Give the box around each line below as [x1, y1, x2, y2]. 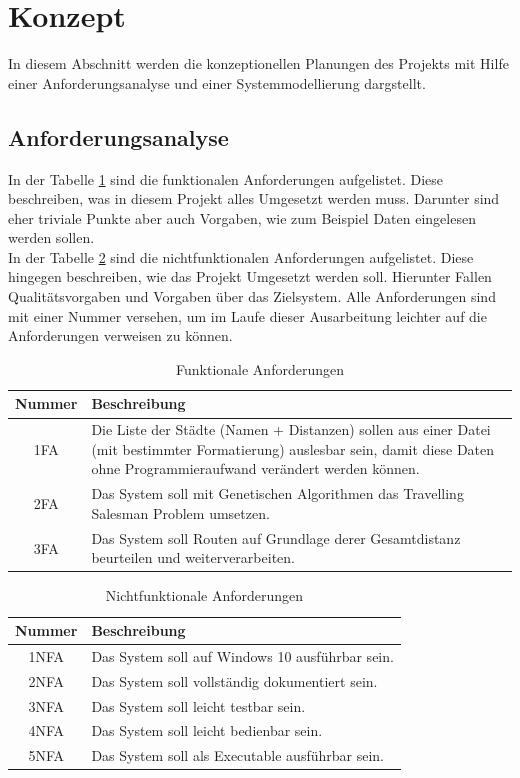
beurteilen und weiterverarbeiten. [91, 547, 295, 568]
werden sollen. [8, 227, 95, 248]
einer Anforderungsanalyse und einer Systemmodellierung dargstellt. [8, 72, 426, 93]
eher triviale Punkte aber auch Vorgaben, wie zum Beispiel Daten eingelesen [8, 207, 476, 228]
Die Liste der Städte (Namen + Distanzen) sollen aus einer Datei [91, 419, 491, 440]
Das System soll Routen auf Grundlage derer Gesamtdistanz [91, 527, 461, 548]
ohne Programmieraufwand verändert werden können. [91, 458, 420, 479]
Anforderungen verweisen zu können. [8, 325, 233, 346]
